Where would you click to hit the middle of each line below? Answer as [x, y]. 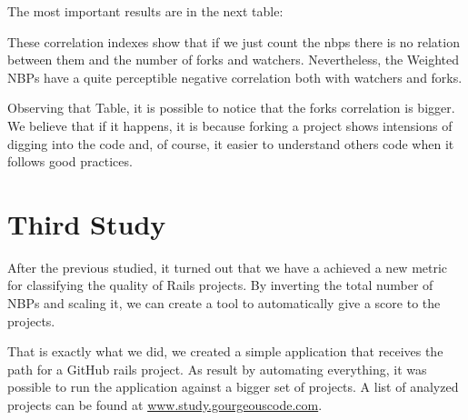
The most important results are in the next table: [145, 11]
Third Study [87, 223]
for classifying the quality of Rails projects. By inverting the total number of [220, 285]
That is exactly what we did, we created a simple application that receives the [225, 351]
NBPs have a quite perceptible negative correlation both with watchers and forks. [235, 77]
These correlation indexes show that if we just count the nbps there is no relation [234, 41]
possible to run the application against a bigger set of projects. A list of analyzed [233, 387]
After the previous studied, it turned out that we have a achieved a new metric [228, 267]
